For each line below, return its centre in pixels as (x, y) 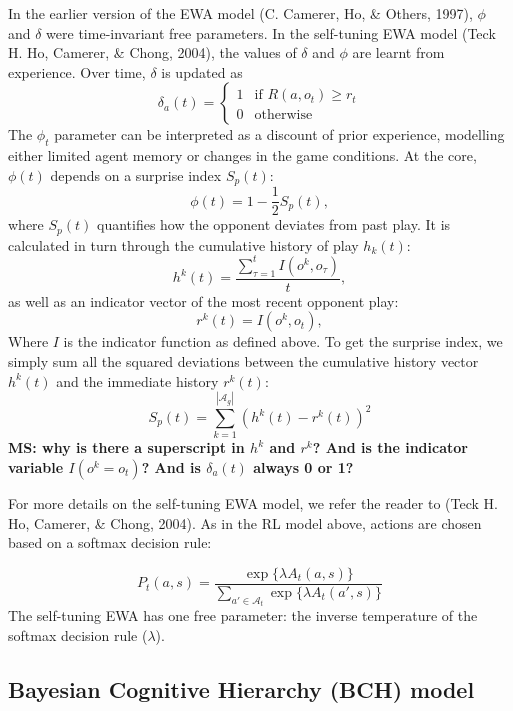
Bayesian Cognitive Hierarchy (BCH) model (241, 688)
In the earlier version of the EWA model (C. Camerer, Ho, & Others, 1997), (240, 13)
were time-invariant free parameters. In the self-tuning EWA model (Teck (271, 32)
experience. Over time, (77, 71)
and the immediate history (137, 380)
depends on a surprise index (136, 174)
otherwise (283, 115)
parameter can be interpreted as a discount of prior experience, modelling (279, 134)
